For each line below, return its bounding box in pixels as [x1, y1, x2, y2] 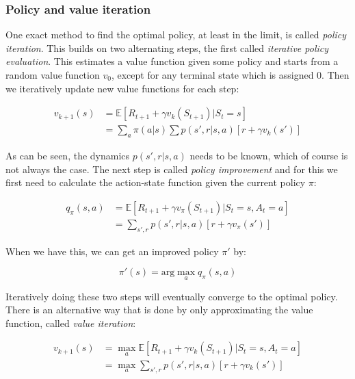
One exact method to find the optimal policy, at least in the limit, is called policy [5, 27, 347, 42]
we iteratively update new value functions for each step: [5, 81, 239, 95]
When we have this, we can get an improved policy [5, 244, 219, 258]
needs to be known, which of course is [189, 148, 348, 163]
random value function [5, 68, 100, 81]
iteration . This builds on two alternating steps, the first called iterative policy [5, 40, 329, 55]
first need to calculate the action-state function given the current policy [5, 175, 306, 189]
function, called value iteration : [5, 315, 136, 330]
